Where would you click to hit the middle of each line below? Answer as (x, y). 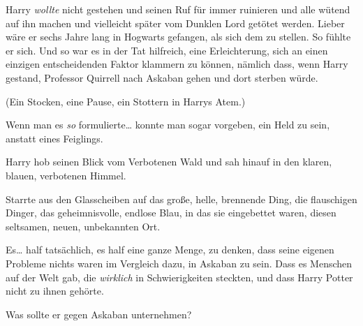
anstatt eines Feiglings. (54, 138)
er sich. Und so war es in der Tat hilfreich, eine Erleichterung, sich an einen (167, 50)
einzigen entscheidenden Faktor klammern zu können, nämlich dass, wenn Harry (177, 64)
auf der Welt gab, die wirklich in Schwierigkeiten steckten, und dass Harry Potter (179, 277)
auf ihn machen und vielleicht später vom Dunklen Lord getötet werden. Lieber (175, 23)
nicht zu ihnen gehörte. (55, 291)
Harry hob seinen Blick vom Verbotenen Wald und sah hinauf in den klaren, (169, 162)
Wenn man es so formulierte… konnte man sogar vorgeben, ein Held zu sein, (168, 125)
